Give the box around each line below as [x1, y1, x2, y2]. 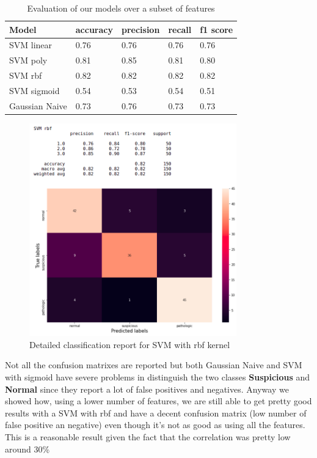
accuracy [75, 23, 113, 35]
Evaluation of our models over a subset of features [27, 2, 215, 14]
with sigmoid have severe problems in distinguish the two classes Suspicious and [5, 371, 310, 383]
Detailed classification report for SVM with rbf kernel [29, 338, 230, 351]
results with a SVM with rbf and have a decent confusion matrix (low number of [5, 406, 307, 419]
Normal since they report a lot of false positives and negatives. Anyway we [5, 382, 289, 395]
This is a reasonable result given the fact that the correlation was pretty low [5, 431, 291, 443]
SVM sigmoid [9, 84, 60, 96]
